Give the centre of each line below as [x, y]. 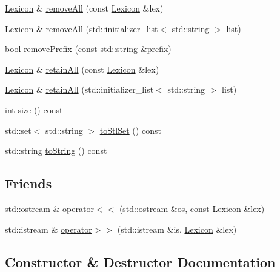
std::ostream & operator [49, 208]
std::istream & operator [48, 229]
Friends [28, 183]
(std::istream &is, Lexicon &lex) [177, 229]
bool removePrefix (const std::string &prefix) [88, 49]
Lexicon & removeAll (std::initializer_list [82, 28]
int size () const [34, 109]
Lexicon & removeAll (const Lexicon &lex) [84, 8]
